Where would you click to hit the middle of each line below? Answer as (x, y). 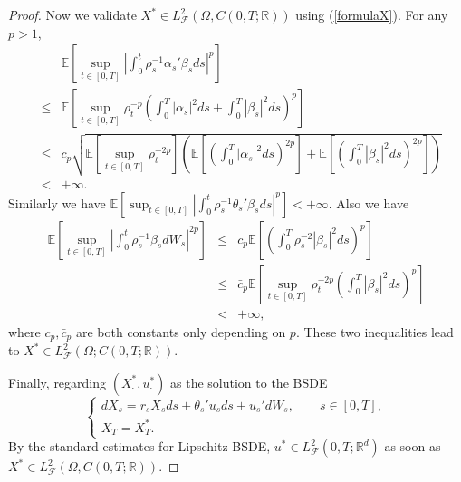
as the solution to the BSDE (249, 382)
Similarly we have (57, 202)
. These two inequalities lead (375, 331)
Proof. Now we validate (72, 14)
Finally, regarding (58, 382)
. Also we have (369, 202)
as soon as (413, 446)
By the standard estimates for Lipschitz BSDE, (139, 446)
